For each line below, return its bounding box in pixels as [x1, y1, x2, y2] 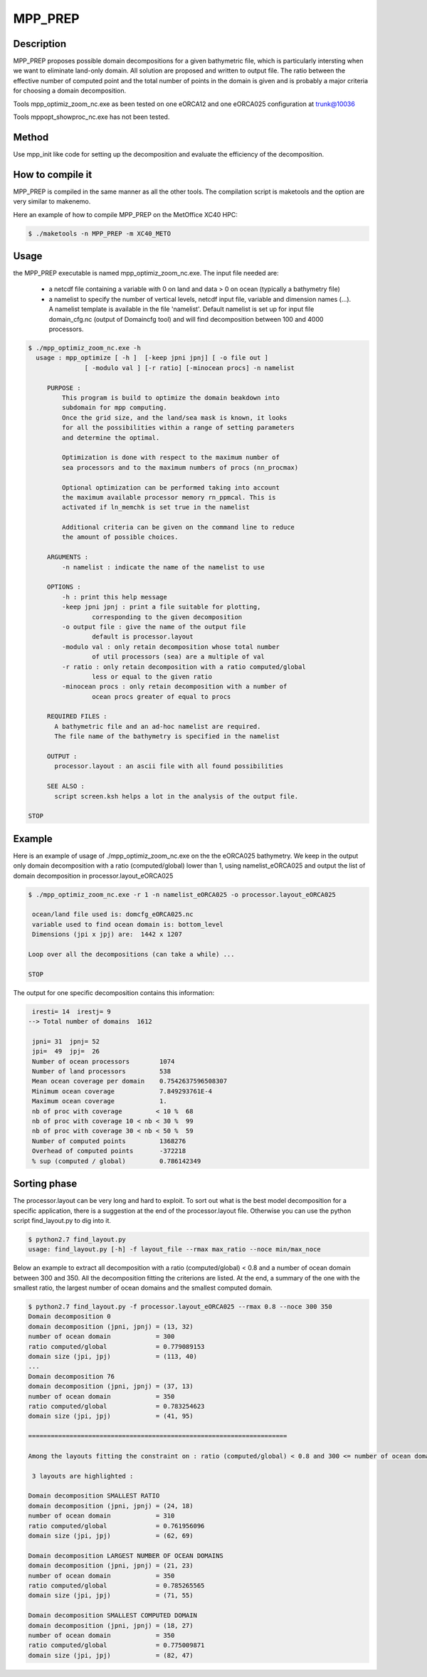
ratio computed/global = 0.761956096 [28, 1522, 205, 1530]
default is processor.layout [91, 633, 194, 641]
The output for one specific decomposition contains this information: [13, 988, 215, 997]
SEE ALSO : [46, 782, 85, 790]
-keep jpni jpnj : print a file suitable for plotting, [61, 603, 261, 611]
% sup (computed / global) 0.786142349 [32, 1157, 201, 1165]
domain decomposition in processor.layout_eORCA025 [13, 871, 174, 880]
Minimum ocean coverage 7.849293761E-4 [32, 1087, 213, 1095]
